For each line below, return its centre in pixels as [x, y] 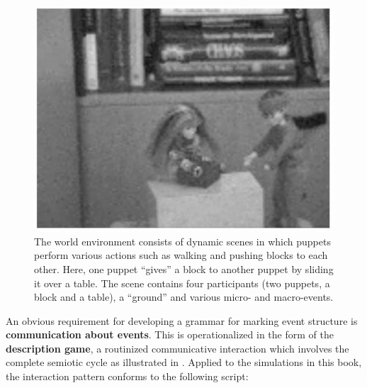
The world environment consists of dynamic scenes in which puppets [182, 241]
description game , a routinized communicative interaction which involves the [177, 348]
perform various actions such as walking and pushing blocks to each [181, 255]
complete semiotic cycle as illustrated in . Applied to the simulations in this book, [184, 362]
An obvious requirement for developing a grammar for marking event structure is [182, 320]
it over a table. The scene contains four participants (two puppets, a [182, 283]
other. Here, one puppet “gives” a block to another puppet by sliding [184, 268]
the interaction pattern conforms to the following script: [127, 376]
